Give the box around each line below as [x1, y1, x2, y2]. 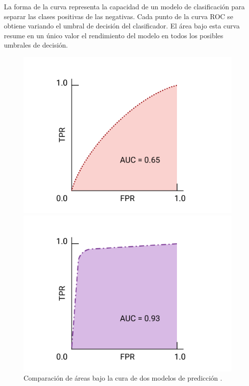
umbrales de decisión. [4, 40, 68, 50]
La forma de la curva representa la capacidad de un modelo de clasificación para [4, 1, 245, 11]
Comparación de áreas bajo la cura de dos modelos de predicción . [24, 373, 223, 383]
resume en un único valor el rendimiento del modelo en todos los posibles [4, 30, 224, 40]
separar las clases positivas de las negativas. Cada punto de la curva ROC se [4, 11, 233, 21]
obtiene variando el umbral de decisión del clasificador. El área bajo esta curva [4, 21, 240, 31]
